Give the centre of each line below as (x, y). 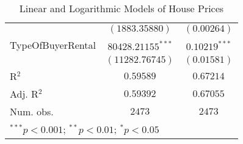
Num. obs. (32, 111)
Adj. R (24, 94)
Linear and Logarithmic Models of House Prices (121, 8)
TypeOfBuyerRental (53, 45)
